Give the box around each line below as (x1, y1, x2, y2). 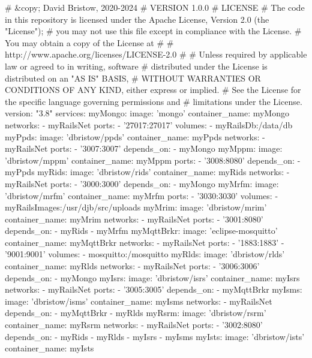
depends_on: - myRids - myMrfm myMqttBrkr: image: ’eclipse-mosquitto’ (5, 224, 278, 237)
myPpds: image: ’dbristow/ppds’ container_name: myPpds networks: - (5, 130, 265, 143)
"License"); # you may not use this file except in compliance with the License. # (5, 25, 302, 37)
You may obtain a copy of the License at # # (5, 36, 174, 49)
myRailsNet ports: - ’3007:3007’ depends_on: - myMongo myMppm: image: (5, 142, 283, 155)
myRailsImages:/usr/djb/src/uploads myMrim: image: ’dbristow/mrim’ (5, 201, 267, 213)
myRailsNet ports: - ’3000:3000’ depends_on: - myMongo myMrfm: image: (5, 177, 279, 189)
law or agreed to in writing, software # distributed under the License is (5, 59, 268, 72)
